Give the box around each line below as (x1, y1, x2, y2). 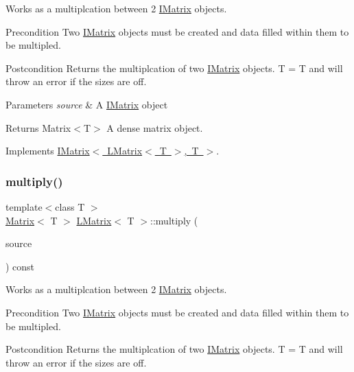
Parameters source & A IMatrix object (5, 97, 168, 111)
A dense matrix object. (106, 120, 203, 135)
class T (55, 199, 85, 213)
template (5, 199, 43, 213)
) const (5, 259, 35, 273)
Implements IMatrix (5, 143, 90, 158)
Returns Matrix (5, 120, 71, 135)
